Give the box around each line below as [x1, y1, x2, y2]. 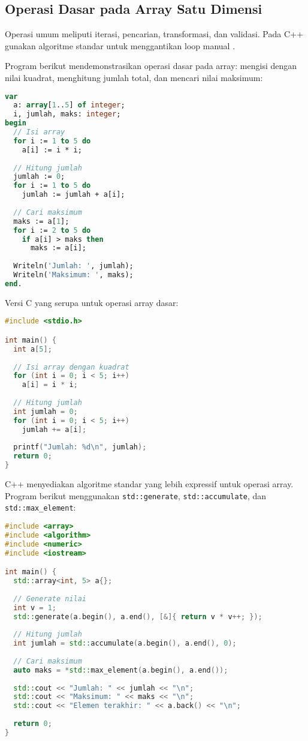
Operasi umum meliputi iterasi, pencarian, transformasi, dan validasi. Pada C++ [5, 28, 303, 40]
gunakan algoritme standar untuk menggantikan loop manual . [5, 39, 235, 52]
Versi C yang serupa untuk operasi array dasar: [5, 296, 179, 308]
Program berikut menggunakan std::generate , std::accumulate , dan [5, 489, 267, 502]
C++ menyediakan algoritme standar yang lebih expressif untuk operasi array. [5, 478, 294, 490]
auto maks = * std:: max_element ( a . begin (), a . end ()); [13, 665, 228, 674]
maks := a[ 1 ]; [13, 217, 70, 226]
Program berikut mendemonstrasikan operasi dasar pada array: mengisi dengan [5, 59, 297, 72]
